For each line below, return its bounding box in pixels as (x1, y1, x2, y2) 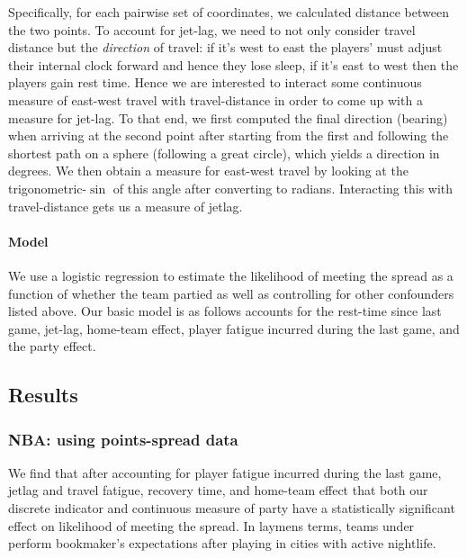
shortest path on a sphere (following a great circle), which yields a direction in (8, 143, 440, 162)
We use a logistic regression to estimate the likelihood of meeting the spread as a (8, 265, 454, 284)
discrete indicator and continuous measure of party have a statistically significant (8, 499, 455, 517)
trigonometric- (8, 178, 87, 197)
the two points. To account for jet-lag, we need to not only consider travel (8, 20, 416, 39)
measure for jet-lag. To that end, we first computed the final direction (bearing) (8, 108, 448, 127)
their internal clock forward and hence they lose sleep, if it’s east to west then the (8, 55, 459, 74)
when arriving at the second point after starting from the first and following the (8, 126, 449, 145)
